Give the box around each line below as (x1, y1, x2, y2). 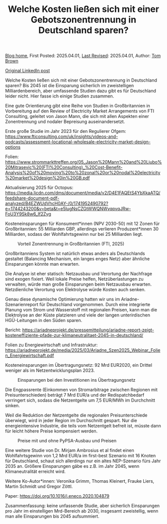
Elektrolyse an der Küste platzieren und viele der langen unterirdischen (5, 312, 151, 318)
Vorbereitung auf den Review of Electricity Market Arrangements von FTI (5, 108, 155, 114)
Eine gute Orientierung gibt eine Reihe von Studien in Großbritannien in (5, 103, 151, 109)
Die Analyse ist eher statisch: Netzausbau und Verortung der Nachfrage (5, 271, 153, 277)
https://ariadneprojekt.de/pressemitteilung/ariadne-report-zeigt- (22, 327, 154, 333)
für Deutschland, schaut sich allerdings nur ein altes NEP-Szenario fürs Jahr (5, 458, 161, 464)
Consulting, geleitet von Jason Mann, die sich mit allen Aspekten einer (5, 113, 149, 119)
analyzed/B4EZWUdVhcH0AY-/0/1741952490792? (5, 201, 108, 207)
